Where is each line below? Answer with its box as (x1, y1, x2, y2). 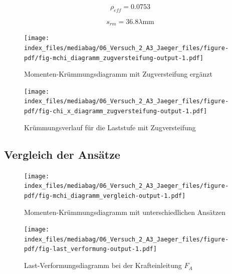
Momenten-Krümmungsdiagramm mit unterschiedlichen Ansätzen (24, 206, 226, 217)
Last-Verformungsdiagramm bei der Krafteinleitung (24, 260, 182, 270)
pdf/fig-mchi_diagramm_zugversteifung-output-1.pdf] (24, 54, 203, 62)
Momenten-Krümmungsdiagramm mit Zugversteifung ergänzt (24, 69, 212, 79)
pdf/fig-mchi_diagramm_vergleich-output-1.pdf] (24, 192, 186, 199)
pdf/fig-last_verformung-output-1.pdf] (24, 245, 157, 253)
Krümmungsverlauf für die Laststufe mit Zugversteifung (24, 122, 196, 132)
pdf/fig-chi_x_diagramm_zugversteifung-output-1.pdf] (24, 108, 207, 115)
